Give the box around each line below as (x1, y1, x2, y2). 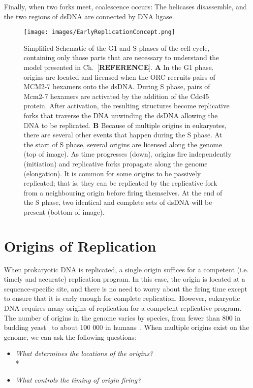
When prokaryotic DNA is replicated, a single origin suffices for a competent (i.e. (4, 264, 249, 274)
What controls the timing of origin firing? (15, 374, 141, 385)
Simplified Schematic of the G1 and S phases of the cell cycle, (24, 42, 210, 53)
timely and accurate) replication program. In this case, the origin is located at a (4, 274, 246, 284)
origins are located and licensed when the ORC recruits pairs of (24, 71, 216, 82)
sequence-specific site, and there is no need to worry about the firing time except (4, 283, 248, 293)
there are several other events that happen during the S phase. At (24, 129, 222, 140)
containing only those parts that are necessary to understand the (24, 52, 219, 63)
